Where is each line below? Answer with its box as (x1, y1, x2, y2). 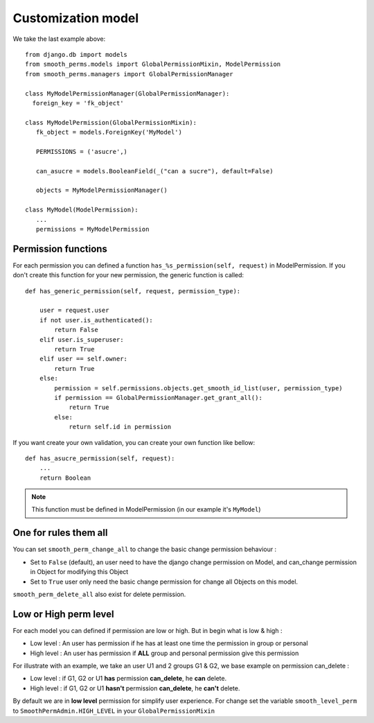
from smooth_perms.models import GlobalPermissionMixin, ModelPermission (25, 60, 281, 69)
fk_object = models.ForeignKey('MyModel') (35, 128, 183, 137)
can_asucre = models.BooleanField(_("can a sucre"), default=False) (35, 167, 274, 175)
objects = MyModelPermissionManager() (35, 186, 168, 194)
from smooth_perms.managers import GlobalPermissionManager (25, 70, 233, 78)
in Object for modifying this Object (30, 568, 129, 576)
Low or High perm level (12, 608, 114, 620)
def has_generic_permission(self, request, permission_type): (25, 287, 241, 295)
